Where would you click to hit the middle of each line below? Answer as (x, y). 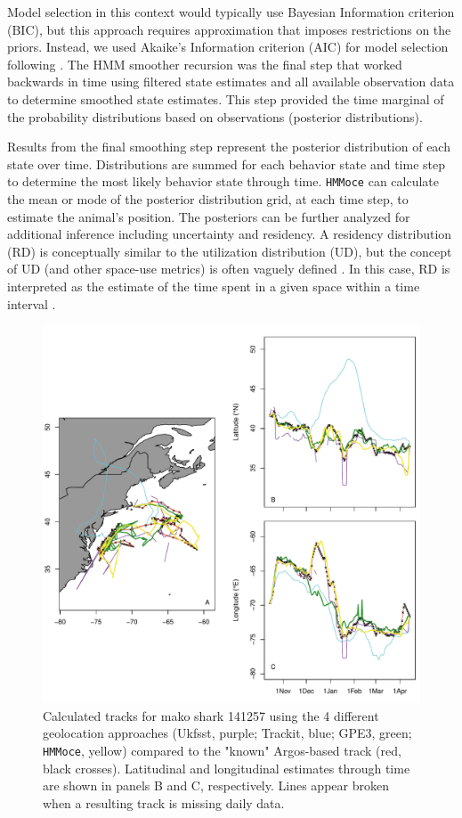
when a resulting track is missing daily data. (164, 802)
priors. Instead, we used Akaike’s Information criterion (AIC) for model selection (228, 47)
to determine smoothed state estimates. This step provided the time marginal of (226, 98)
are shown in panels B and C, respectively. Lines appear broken (216, 785)
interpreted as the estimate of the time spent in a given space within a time (214, 286)
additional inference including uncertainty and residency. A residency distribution (230, 234)
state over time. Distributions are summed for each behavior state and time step (226, 164)
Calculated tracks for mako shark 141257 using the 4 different (211, 715)
